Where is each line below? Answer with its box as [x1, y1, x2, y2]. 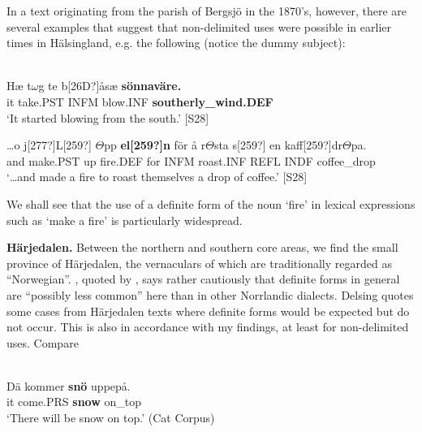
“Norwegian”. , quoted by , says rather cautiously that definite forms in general [6, 270, 400, 287]
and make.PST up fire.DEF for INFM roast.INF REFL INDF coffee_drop [6, 152, 376, 169]
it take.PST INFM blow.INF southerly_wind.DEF [6, 93, 273, 110]
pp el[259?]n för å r [104, 136, 206, 153]
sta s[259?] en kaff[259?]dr [213, 136, 342, 153]
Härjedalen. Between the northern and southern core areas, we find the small [6, 239, 398, 256]
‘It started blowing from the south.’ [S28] [6, 109, 209, 126]
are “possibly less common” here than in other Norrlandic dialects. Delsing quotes [6, 286, 414, 303]
